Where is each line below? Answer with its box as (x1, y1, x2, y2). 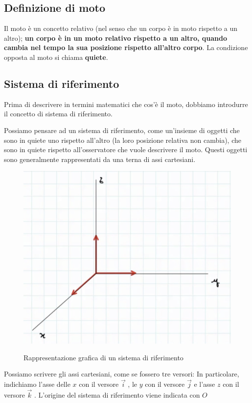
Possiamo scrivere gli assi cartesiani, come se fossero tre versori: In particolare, (4, 369, 239, 379)
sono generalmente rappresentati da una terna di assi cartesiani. (4, 154, 196, 164)
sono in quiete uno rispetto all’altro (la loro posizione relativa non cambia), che (4, 134, 241, 145)
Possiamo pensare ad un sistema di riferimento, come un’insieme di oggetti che (4, 125, 240, 135)
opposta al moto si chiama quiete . (4, 52, 108, 62)
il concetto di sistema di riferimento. (4, 108, 113, 119)
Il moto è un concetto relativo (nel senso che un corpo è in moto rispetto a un (4, 23, 238, 33)
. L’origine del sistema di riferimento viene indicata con (34, 390, 200, 400)
